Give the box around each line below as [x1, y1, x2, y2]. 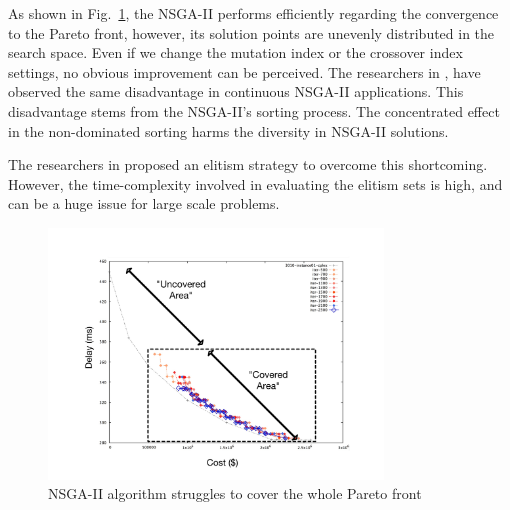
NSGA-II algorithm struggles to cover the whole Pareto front [48, 483, 422, 504]
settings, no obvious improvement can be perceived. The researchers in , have [8, 61, 481, 82]
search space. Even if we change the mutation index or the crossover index [8, 42, 463, 63]
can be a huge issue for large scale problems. [8, 193, 280, 214]
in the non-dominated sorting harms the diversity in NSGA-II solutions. [8, 120, 449, 141]
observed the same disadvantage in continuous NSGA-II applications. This [8, 81, 464, 102]
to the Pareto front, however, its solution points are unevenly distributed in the [8, 22, 495, 43]
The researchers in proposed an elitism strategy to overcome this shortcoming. [8, 154, 488, 175]
